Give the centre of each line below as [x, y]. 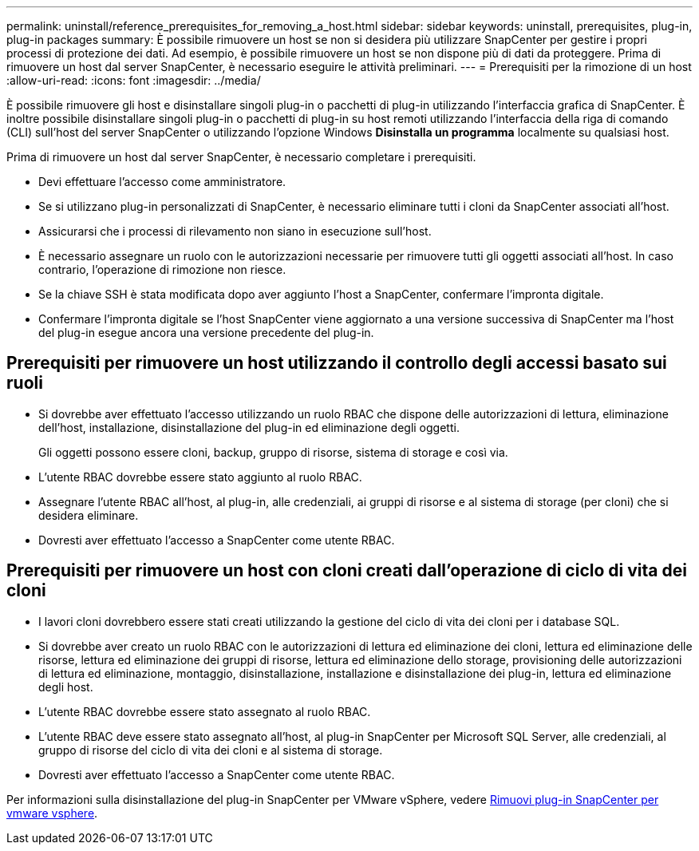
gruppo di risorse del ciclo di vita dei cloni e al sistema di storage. [211, 750]
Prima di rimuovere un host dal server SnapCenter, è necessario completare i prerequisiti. [241, 157]
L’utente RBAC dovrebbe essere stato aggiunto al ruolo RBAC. [200, 477]
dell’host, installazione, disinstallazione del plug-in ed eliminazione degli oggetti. [249, 427]
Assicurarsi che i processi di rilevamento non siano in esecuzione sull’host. [235, 231]
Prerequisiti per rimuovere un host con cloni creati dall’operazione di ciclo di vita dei [347, 571]
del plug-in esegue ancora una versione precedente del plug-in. [206, 332]
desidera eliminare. [89, 515]
